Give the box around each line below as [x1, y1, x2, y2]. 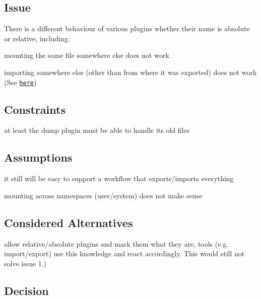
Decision [4, 282, 49, 298]
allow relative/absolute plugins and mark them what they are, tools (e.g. [4, 238, 229, 249]
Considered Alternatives [4, 214, 133, 230]
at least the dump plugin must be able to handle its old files [4, 125, 190, 135]
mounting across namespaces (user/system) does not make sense [4, 190, 203, 200]
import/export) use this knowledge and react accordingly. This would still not [4, 248, 245, 259]
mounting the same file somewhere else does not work [4, 50, 169, 60]
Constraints [4, 101, 66, 117]
